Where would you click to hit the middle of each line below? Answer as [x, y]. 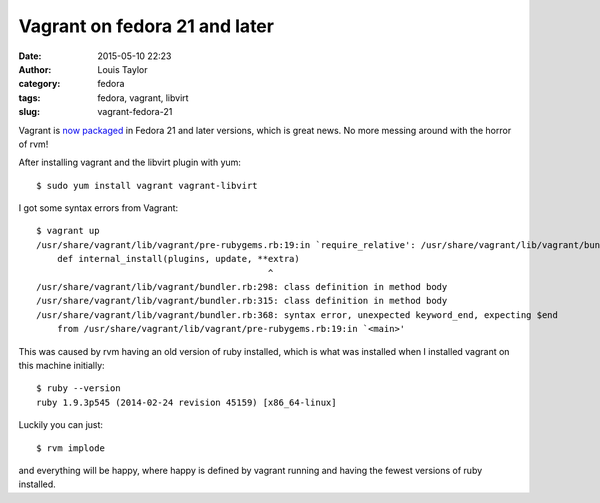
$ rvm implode [70, 448]
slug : [29, 112]
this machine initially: [61, 365]
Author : [35, 69]
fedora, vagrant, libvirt [143, 97]
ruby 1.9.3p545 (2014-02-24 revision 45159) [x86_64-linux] [186, 402]
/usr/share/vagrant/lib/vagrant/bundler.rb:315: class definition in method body [242, 301]
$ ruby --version [78, 388]
